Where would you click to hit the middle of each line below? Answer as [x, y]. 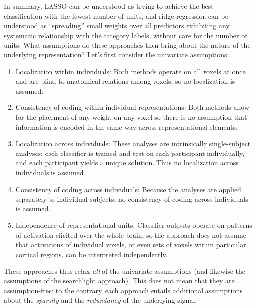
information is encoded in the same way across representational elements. [127, 127]
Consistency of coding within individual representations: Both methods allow [132, 107]
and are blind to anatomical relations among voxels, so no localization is [125, 81]
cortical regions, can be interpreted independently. [92, 254]
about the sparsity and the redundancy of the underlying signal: [101, 300]
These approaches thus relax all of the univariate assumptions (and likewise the [125, 271]
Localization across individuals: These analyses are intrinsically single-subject [133, 143]
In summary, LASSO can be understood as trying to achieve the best [109, 6]
